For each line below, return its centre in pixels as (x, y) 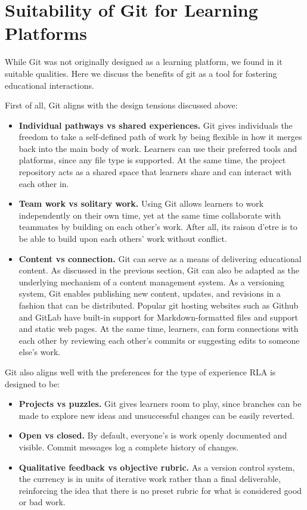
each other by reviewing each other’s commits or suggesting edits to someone (159, 340)
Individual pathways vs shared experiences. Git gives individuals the (156, 125)
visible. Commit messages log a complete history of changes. (129, 447)
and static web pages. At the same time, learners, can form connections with (159, 329)
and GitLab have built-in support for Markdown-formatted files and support (159, 317)
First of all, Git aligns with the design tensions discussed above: (121, 105)
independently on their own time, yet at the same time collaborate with (150, 215)
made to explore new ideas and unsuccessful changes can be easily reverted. (156, 415)
